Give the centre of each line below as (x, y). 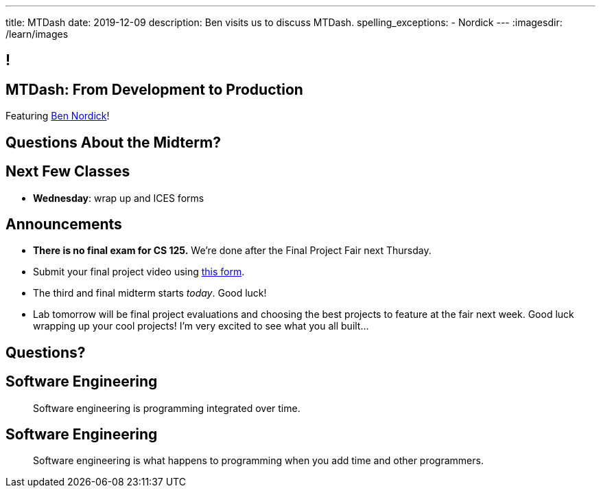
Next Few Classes (68, 172)
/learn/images (37, 34)
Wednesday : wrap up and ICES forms (119, 198)
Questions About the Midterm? (113, 142)
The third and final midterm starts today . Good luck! (150, 293)
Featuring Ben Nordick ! (58, 116)
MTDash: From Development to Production (154, 89)
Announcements (64, 224)
